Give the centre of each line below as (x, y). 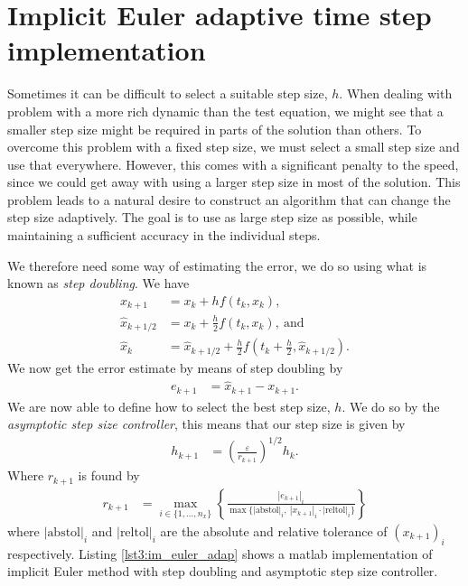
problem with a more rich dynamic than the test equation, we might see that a (225, 111)
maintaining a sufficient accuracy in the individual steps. (164, 235)
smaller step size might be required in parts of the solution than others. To (215, 129)
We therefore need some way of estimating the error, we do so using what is (217, 265)
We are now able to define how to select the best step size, (169, 406)
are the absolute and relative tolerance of (274, 530)
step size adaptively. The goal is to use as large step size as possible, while (212, 217)
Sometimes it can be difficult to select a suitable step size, (168, 93)
